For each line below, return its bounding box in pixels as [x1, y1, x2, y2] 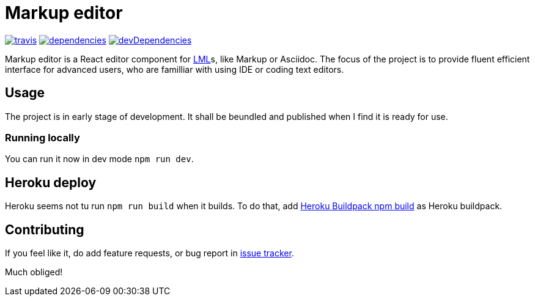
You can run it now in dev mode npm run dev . [5, 154, 194, 165]
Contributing [5, 221, 84, 237]
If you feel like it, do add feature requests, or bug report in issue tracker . [5, 248, 294, 259]
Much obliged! [5, 267, 63, 278]
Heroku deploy [5, 174, 97, 190]
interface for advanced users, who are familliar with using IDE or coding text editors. [5, 64, 344, 75]
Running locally [5, 131, 80, 144]
